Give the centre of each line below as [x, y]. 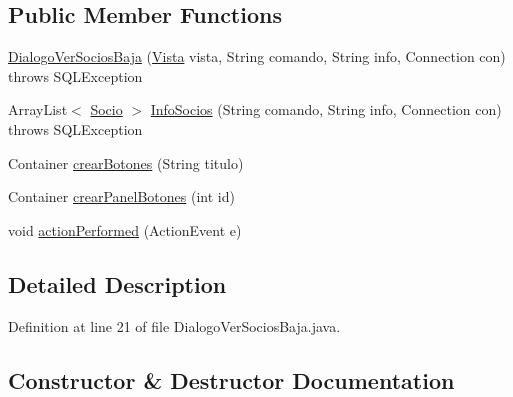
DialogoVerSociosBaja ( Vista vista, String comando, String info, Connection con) [257, 56]
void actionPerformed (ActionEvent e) [125, 229]
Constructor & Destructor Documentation [231, 379]
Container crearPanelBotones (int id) [121, 196]
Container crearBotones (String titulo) [126, 162]
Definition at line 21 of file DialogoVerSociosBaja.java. [174, 325]
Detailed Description [117, 283]
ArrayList [38, 109]
